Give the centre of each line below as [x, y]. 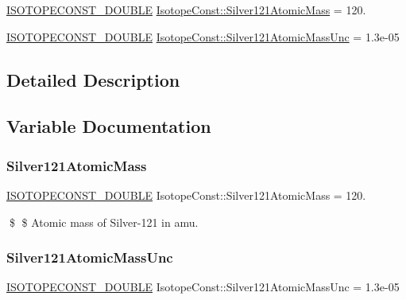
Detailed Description [93, 79]
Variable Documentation [109, 126]
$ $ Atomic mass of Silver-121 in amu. [104, 222]
